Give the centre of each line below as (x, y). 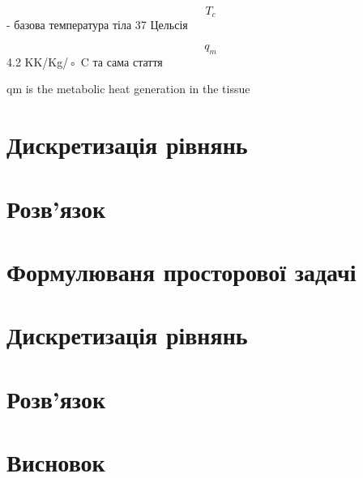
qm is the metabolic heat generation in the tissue (128, 89)
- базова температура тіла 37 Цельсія (97, 25)
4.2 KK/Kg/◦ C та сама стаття (85, 61)
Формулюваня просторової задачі (181, 271)
